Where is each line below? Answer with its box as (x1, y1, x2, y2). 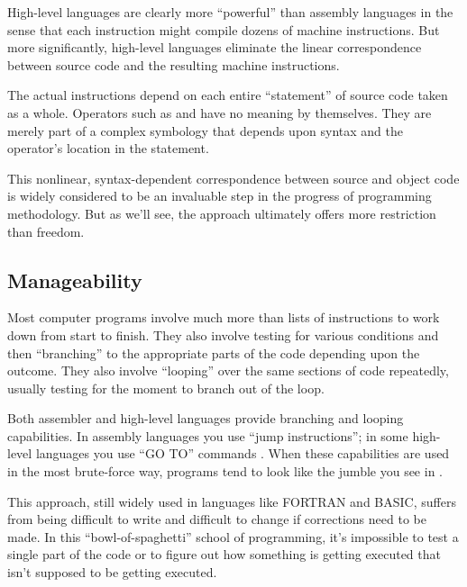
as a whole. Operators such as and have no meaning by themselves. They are (7, 103, 432, 122)
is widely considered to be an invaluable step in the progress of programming (7, 186, 432, 205)
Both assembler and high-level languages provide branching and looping (7, 409, 404, 428)
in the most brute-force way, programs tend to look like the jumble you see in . (7, 462, 443, 481)
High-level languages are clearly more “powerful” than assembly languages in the (7, 3, 453, 21)
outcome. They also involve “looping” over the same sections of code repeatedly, (7, 361, 449, 380)
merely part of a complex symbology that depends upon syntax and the (7, 121, 403, 140)
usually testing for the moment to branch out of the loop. (7, 378, 325, 397)
